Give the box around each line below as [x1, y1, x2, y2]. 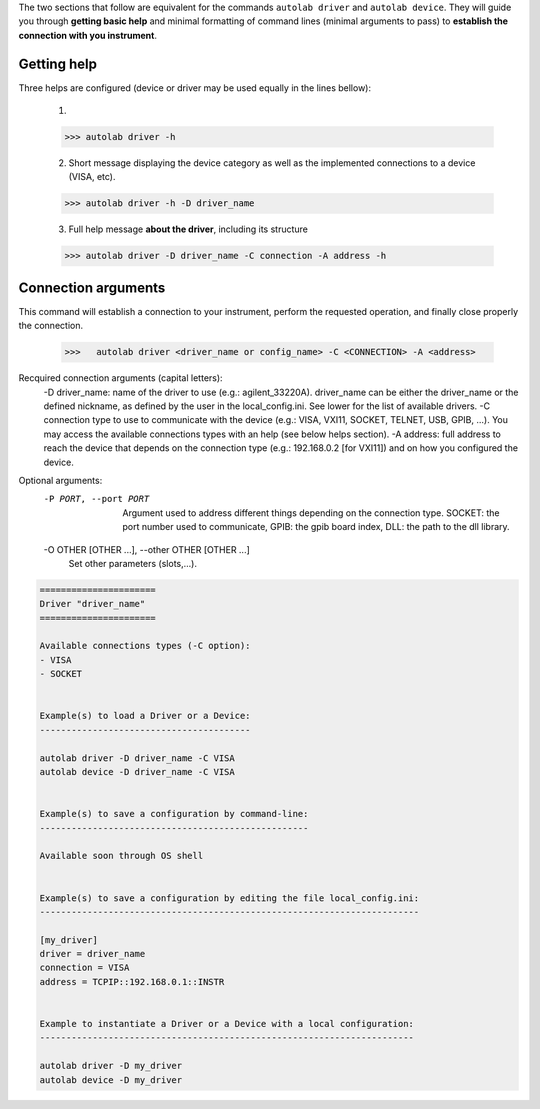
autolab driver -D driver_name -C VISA [39, 752, 235, 764]
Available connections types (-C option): [39, 640, 251, 652]
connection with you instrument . [18, 29, 157, 41]
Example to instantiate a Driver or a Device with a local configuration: [39, 1018, 415, 1030]
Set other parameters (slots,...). [68, 557, 198, 569]
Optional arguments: [18, 474, 103, 486]
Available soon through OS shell [39, 850, 204, 862]
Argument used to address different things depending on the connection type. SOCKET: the [122, 506, 500, 519]
